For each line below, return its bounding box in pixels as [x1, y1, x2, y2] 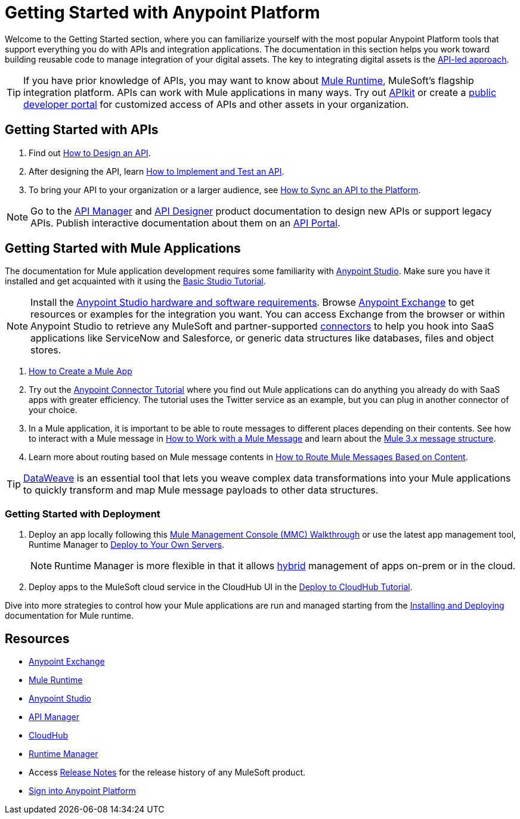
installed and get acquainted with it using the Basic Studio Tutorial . [5, 276, 266, 287]
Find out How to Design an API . [29, 147, 151, 158]
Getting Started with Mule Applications [5, 241, 241, 256]
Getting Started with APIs [5, 122, 159, 138]
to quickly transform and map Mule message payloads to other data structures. [23, 484, 379, 497]
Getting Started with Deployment [5, 507, 160, 520]
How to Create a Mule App [29, 366, 132, 377]
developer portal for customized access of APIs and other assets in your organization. [23, 98, 409, 110]
